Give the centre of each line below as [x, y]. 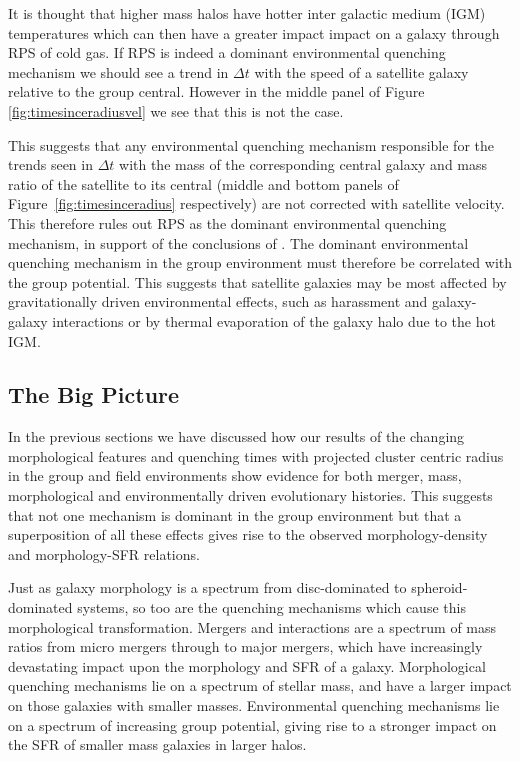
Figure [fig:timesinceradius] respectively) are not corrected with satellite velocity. [256, 203]
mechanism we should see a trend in [118, 71]
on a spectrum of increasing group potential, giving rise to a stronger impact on [252, 724]
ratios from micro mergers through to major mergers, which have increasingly [245, 646]
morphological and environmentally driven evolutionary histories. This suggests [250, 495]
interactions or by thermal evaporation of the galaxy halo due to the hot [274, 320]
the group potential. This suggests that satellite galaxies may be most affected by [257, 281]
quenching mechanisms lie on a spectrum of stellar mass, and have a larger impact [260, 685]
